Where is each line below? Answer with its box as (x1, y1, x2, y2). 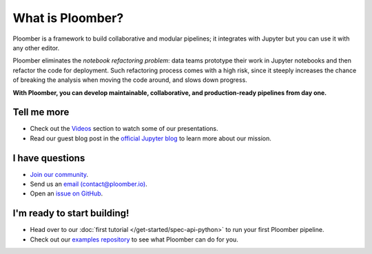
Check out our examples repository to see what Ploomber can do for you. (30, 235, 239, 244)
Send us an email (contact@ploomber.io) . (30, 180, 147, 189)
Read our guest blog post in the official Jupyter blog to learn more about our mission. (30, 134, 271, 142)
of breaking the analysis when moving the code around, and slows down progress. (12, 76, 247, 84)
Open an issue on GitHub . (30, 189, 103, 198)
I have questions (12, 152, 85, 164)
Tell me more (12, 107, 70, 118)
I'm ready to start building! (12, 207, 130, 220)
